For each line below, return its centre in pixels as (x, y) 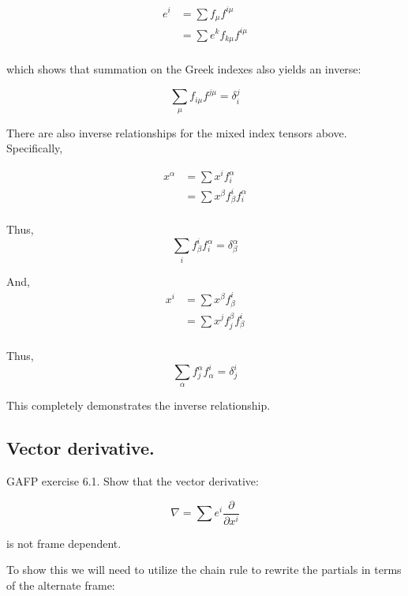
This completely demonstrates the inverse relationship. (138, 405)
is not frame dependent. (64, 543)
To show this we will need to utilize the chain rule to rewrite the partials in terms (204, 570)
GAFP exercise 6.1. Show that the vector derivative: (133, 481)
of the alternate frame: (61, 585)
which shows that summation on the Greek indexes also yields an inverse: (184, 69)
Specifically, (35, 148)
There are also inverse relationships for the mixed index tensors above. (177, 132)
